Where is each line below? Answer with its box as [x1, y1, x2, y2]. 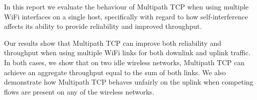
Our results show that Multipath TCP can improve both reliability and [4, 37, 221, 48]
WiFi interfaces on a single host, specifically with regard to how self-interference [4, 11, 248, 21]
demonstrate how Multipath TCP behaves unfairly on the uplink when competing [4, 77, 254, 87]
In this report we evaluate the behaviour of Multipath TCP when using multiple [4, 1, 249, 11]
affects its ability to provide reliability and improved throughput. [4, 21, 202, 31]
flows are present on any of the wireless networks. [4, 86, 155, 97]
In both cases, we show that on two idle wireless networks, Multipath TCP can [4, 57, 245, 67]
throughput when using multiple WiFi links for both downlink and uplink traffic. [4, 47, 251, 58]
